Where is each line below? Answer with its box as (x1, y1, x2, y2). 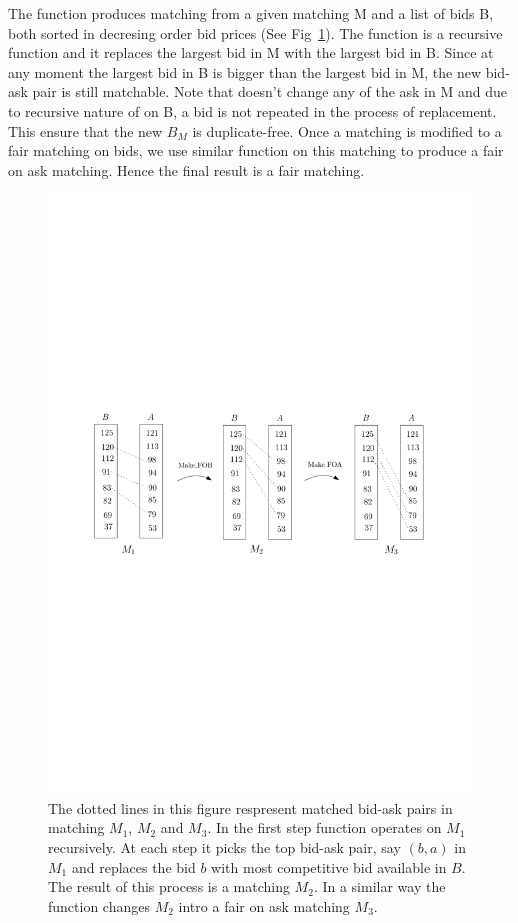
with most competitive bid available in (211, 856, 447, 877)
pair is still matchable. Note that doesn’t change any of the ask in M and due (32, 81, 507, 102)
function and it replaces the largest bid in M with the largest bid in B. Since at (8, 42, 494, 63)
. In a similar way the (313, 876, 446, 897)
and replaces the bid (71, 856, 196, 877)
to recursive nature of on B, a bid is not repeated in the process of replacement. (8, 100, 497, 121)
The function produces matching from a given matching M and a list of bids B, (8, 3, 494, 23)
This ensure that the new (8, 120, 163, 141)
